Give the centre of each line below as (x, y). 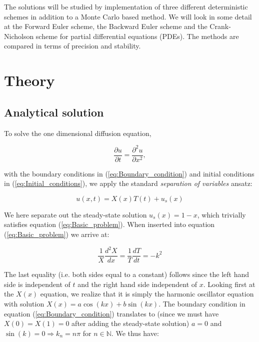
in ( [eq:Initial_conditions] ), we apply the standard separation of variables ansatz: (128, 183)
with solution (24, 304)
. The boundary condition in (202, 304)
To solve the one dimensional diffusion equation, (78, 133)
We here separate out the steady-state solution (75, 214)
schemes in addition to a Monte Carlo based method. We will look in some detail (128, 16)
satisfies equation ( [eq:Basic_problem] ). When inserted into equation (109, 224)
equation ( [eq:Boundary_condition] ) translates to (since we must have (111, 313)
